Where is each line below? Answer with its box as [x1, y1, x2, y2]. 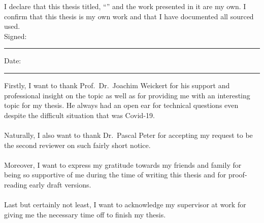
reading [4, 179, 27, 190]
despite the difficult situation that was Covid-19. [4, 109, 155, 120]
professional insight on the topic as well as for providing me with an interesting [4, 90, 250, 100]
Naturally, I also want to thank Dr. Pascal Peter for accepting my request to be [4, 129, 253, 140]
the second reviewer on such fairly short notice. [4, 139, 151, 150]
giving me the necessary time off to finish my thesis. [4, 209, 166, 219]
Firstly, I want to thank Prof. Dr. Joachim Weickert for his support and [4, 80, 230, 90]
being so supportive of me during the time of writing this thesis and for [4, 169, 226, 180]
